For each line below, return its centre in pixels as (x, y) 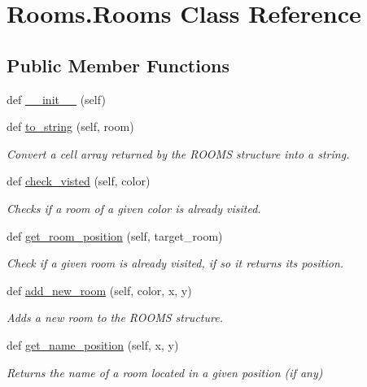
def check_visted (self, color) (79, 181)
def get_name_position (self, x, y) (93, 344)
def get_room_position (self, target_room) (115, 235)
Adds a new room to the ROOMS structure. (115, 317)
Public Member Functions (118, 65)
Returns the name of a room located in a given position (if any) (165, 372)
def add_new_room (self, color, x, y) (99, 290)
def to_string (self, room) (70, 126)
